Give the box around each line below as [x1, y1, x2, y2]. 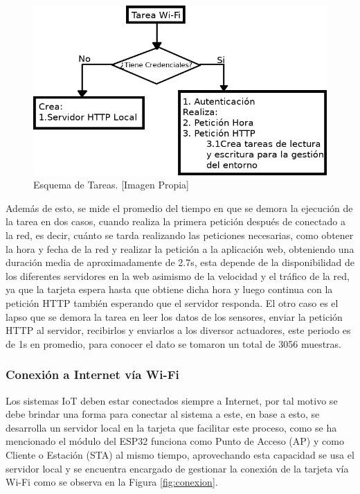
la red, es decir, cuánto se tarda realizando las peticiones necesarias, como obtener [6, 228, 354, 242]
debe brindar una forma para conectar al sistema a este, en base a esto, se [6, 407, 320, 421]
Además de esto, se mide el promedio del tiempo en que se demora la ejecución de [6, 200, 353, 215]
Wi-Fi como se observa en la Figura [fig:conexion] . [6, 475, 218, 489]
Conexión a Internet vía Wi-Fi [6, 366, 179, 383]
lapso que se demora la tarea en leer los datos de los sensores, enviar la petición [6, 309, 343, 324]
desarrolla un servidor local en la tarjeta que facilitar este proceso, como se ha [6, 420, 337, 434]
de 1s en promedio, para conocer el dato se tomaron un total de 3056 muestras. [6, 336, 342, 351]
